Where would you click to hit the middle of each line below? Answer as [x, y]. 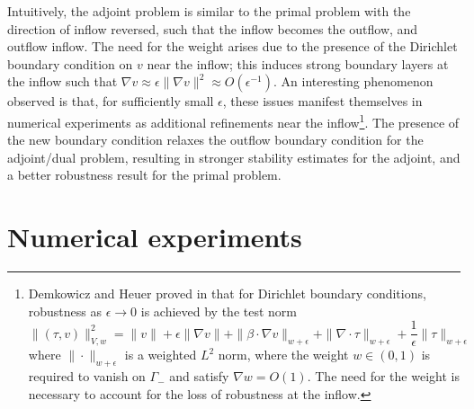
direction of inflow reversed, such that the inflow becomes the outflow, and [213, 28]
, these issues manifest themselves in [322, 101]
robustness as [65, 311]
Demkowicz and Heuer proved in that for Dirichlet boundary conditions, [227, 293]
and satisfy [199, 376]
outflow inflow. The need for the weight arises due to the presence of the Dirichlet [233, 46]
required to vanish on [87, 376]
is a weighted [161, 355]
